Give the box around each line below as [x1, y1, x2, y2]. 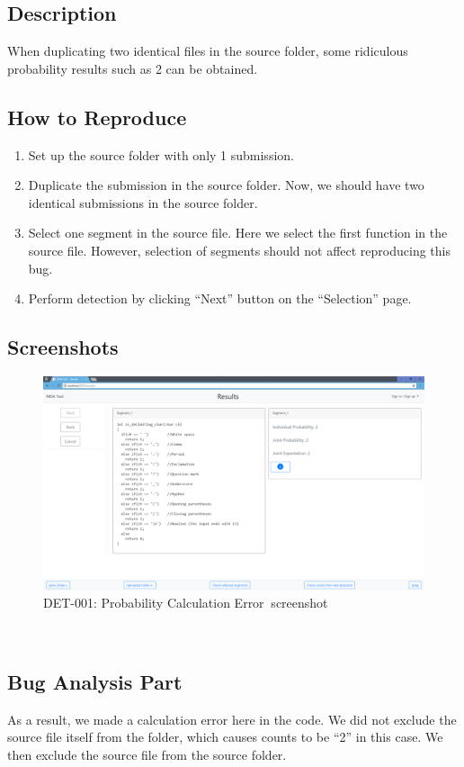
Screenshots [7, 333, 119, 361]
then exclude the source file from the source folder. [7, 744, 287, 763]
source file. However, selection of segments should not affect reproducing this [28, 240, 451, 259]
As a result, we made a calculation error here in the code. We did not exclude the [7, 709, 457, 728]
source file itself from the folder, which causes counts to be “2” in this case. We [7, 727, 443, 746]
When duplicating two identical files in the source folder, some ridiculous [7, 41, 408, 60]
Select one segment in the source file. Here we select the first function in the [28, 223, 448, 242]
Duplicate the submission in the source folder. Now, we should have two [28, 176, 424, 194]
